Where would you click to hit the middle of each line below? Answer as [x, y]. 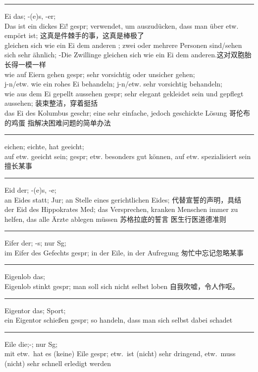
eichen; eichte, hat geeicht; [44, 146]
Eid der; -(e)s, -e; [30, 189]
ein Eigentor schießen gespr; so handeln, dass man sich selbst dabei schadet [119, 320]
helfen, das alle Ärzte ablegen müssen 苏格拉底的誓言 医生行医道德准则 [115, 219]
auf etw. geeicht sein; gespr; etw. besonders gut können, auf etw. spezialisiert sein [128, 156]
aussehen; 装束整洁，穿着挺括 [51, 103]
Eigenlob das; [25, 276]
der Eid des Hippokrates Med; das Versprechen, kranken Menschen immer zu [121, 209]
